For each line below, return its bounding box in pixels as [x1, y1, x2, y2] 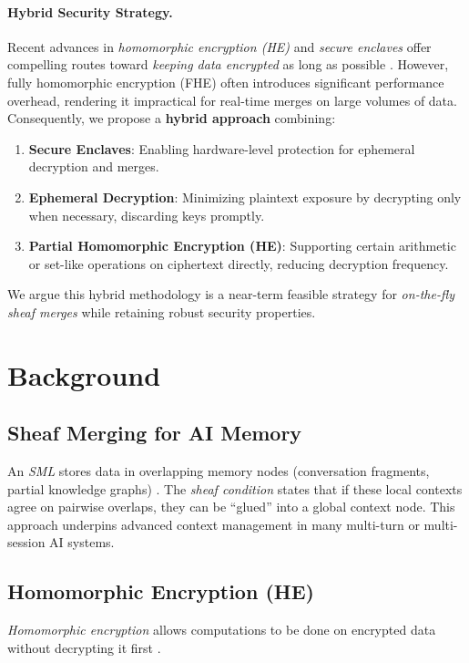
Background [7, 356, 161, 393]
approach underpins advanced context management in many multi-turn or [7, 514, 420, 534]
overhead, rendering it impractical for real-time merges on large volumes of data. [7, 90, 457, 109]
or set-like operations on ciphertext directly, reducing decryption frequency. [28, 254, 449, 273]
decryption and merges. [28, 157, 159, 176]
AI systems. [49, 533, 115, 552]
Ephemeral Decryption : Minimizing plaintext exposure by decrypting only [28, 187, 462, 206]
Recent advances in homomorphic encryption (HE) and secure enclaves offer [7, 36, 432, 56]
